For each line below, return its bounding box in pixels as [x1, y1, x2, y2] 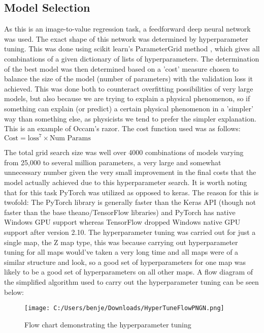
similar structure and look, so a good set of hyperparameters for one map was [4, 256, 246, 267]
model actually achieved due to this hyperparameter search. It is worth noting [4, 177, 247, 188]
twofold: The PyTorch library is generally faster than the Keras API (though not [4, 197, 256, 207]
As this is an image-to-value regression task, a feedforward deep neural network [4, 23, 251, 34]
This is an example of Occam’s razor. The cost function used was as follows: [4, 123, 241, 134]
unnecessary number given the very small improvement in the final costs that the [4, 167, 256, 177]
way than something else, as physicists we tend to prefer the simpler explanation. [4, 113, 256, 124]
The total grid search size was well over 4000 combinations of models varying [4, 147, 244, 158]
